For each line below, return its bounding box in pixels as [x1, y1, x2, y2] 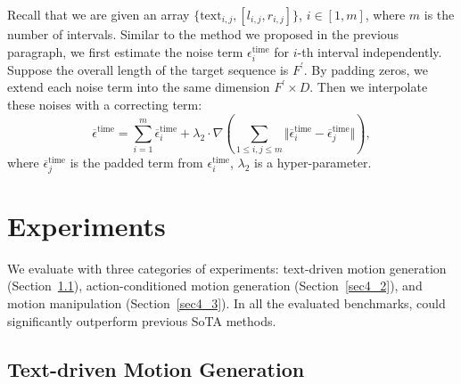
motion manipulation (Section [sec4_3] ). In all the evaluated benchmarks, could [7, 294, 446, 313]
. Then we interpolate [309, 78, 428, 96]
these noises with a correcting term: [7, 94, 202, 113]
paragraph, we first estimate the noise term [7, 42, 243, 61]
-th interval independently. [297, 42, 442, 61]
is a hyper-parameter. [254, 153, 372, 172]
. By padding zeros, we [303, 60, 428, 78]
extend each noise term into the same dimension [7, 78, 270, 96]
